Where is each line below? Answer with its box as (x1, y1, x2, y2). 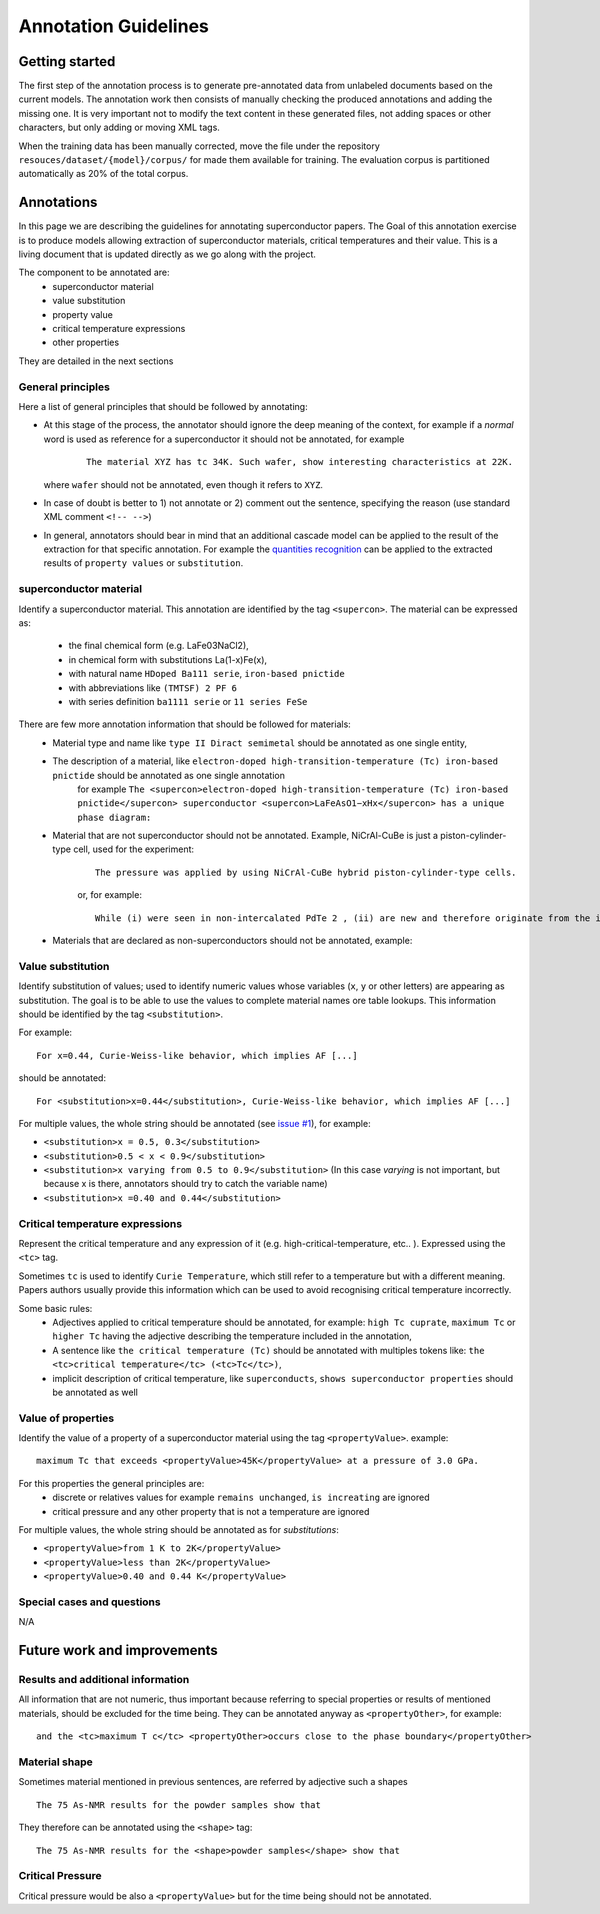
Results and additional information (18, 1673, 190, 1687)
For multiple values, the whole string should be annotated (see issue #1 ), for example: (18, 1117, 371, 1129)
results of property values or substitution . (43, 557, 244, 569)
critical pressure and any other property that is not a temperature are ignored (52, 1505, 370, 1517)
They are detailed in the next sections (18, 355, 174, 367)
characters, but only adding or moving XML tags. (18, 121, 220, 134)
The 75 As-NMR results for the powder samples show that (36, 1799, 322, 1810)
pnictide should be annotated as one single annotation (52, 769, 285, 781)
